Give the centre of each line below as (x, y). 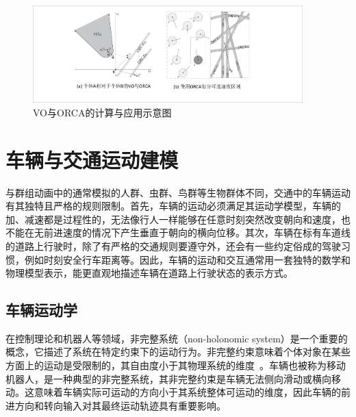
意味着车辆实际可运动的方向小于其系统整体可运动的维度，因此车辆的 (187, 392)
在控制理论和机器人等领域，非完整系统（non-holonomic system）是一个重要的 (177, 338)
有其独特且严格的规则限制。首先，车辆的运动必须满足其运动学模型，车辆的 (173, 206)
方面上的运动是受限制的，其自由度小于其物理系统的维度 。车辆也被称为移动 (176, 365)
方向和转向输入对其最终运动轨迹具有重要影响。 (120, 405)
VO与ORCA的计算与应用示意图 (102, 112)
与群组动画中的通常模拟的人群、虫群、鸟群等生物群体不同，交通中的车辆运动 (178, 192)
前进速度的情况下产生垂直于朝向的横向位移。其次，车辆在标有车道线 (197, 232)
